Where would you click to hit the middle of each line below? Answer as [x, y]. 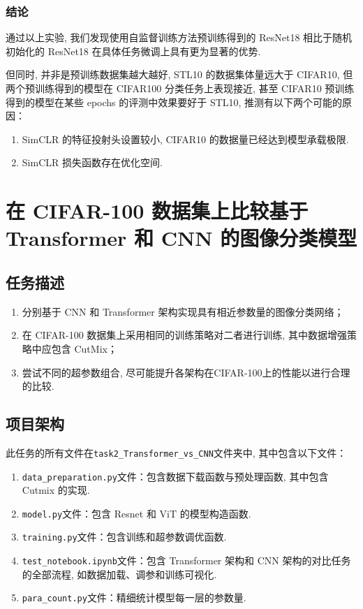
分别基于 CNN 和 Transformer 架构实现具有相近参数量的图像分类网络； [183, 311]
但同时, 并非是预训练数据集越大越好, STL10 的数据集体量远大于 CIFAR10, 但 [179, 74]
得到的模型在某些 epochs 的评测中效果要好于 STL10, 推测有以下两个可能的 [174, 102]
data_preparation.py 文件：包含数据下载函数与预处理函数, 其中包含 [175, 476]
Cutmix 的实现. [56, 490]
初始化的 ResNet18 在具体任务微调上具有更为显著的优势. [133, 51]
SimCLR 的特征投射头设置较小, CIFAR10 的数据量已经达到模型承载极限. [185, 139]
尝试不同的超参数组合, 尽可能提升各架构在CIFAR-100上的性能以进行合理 [186, 372]
